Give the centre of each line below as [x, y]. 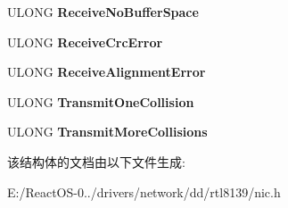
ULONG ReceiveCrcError [85, 42]
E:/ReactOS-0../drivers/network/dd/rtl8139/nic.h [144, 191]
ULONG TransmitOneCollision [101, 101]
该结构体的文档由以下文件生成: [96, 161]
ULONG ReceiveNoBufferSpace [103, 12]
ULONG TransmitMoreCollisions [107, 132]
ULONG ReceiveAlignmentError [107, 72]
